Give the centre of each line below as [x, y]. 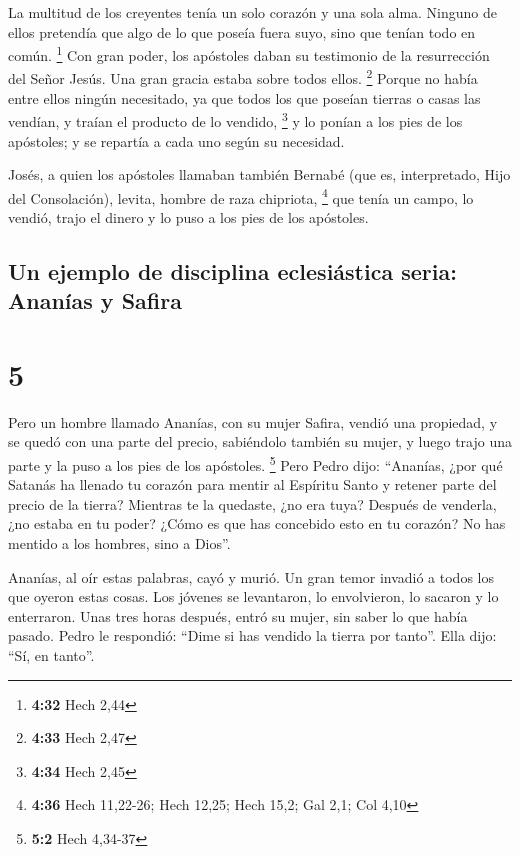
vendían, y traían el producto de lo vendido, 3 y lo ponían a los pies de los [235, 119]
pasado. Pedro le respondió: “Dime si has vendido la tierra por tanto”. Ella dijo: [252, 635]
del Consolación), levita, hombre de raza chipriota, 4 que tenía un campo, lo [241, 196]
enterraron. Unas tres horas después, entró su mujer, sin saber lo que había [238, 615]
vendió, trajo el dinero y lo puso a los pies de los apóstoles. [188, 216]
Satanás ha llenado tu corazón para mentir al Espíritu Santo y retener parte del [252, 484]
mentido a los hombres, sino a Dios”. [119, 543]
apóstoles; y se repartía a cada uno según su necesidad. [176, 140]
